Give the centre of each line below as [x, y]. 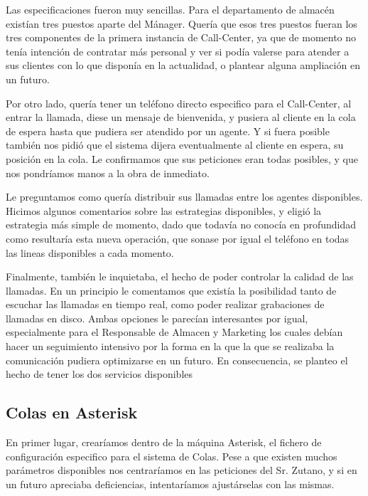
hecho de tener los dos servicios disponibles [99, 374]
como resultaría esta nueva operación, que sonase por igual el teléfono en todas [178, 238]
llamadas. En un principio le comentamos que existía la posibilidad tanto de [171, 290]
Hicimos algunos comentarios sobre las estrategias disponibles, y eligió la [164, 210]
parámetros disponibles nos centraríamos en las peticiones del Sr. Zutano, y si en [182, 470]
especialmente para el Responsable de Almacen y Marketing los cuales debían [174, 332]
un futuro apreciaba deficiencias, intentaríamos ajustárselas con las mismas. [170, 484]
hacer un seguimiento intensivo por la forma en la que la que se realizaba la [170, 346]
